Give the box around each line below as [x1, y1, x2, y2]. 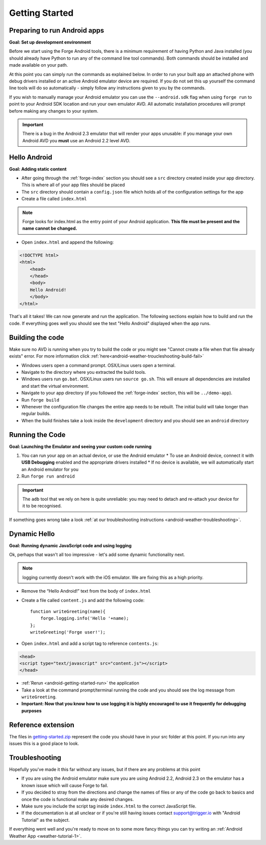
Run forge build [21, 397, 60, 402]
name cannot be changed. [22, 225, 77, 232]
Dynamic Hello [9, 529, 55, 538]
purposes [21, 708, 42, 714]
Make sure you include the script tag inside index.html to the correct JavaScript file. [21, 803, 197, 809]
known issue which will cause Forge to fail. [21, 782, 108, 788]
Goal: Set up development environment [9, 40, 91, 45]
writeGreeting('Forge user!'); [30, 630, 106, 635]
